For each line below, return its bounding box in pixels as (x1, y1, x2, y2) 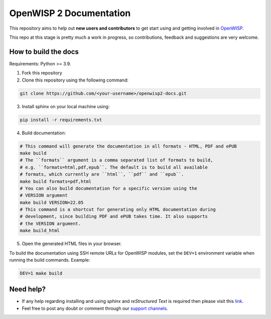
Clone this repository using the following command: (22, 77, 129, 83)
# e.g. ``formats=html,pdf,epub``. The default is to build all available (20, 164, 208, 170)
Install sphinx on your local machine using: (22, 103, 110, 109)
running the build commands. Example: (9, 257, 90, 263)
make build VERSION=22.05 (20, 199, 84, 205)
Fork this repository (22, 70, 62, 76)
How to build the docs (9, 47, 79, 56)
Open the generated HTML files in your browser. (22, 241, 122, 247)
